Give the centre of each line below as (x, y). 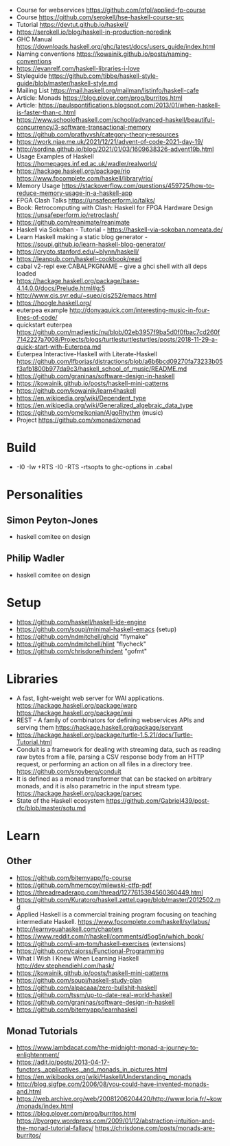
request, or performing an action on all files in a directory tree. (104, 764)
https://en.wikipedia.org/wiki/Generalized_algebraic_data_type (105, 405)
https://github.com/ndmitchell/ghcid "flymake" (82, 636)
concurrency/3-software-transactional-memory (84, 127)
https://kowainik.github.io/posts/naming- (134, 54)
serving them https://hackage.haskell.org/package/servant (100, 727)
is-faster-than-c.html (46, 112)
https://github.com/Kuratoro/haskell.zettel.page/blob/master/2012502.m (118, 899)
